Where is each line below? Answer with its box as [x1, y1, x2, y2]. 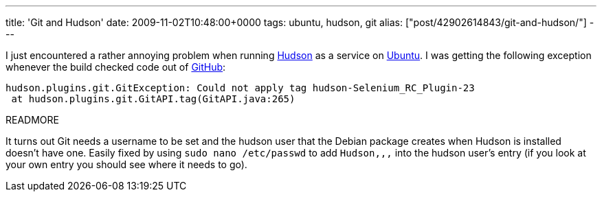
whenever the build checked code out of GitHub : [5, 61, 226, 73]
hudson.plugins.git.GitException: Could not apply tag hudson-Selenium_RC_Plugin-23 [5, 82, 475, 93]
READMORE [5, 114, 59, 126]
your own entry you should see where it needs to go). [5, 159, 247, 170]
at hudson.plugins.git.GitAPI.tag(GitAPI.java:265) [11, 93, 296, 104]
